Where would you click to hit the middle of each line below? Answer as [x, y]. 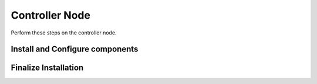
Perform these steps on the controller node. [64, 33]
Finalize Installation [47, 68]
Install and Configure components [75, 49]
